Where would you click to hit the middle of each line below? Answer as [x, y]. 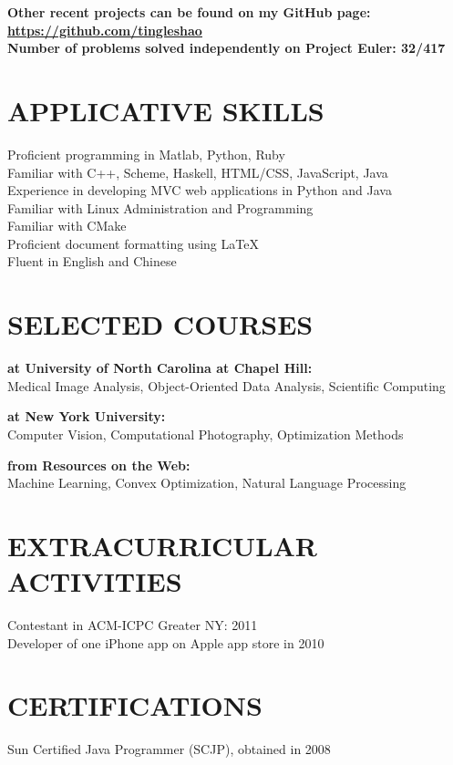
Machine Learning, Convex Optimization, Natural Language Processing [207, 483]
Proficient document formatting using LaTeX [133, 243]
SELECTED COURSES [160, 324]
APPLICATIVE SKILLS [166, 110]
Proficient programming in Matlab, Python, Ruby [146, 154]
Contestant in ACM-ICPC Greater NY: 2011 [133, 625]
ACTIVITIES [95, 581]
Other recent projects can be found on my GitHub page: [189, 12]
